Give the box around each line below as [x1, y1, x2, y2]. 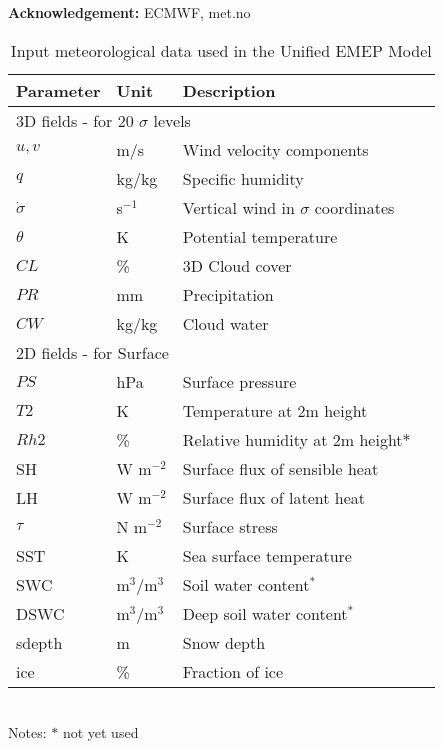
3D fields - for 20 [16, 108, 134, 132]
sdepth [16, 630, 63, 654]
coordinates [314, 195, 395, 219]
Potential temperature [182, 224, 338, 248]
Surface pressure [182, 369, 297, 393]
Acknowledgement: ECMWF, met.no [8, 2, 251, 22]
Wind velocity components [182, 137, 369, 161]
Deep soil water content [182, 601, 348, 625]
